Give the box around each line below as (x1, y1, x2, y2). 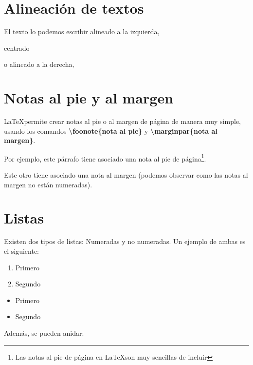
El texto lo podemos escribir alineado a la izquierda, (4, 26, 160, 37)
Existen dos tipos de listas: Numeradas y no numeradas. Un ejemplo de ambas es (4, 236, 246, 246)
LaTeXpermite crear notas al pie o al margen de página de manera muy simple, (4, 116, 241, 126)
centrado (4, 42, 30, 53)
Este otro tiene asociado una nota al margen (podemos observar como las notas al (4, 170, 248, 180)
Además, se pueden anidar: (4, 327, 84, 338)
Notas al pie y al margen (4, 88, 174, 108)
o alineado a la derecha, (4, 59, 74, 69)
